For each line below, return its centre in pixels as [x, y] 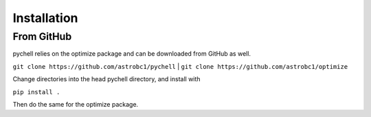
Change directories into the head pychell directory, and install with [106, 79]
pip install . [36, 92]
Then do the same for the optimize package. [76, 104]
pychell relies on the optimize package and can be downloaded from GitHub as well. [132, 54]
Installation [45, 18]
